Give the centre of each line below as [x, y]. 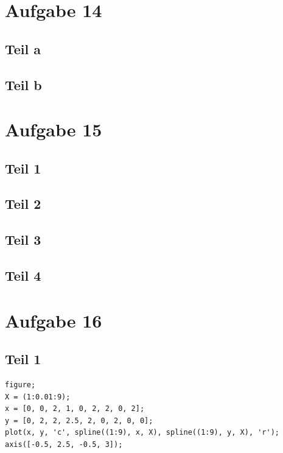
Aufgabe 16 [54, 320]
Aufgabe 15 [54, 129]
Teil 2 [23, 204]
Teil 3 [23, 240]
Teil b [23, 84]
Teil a [23, 48]
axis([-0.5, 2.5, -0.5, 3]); [64, 444]
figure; [20, 385]
